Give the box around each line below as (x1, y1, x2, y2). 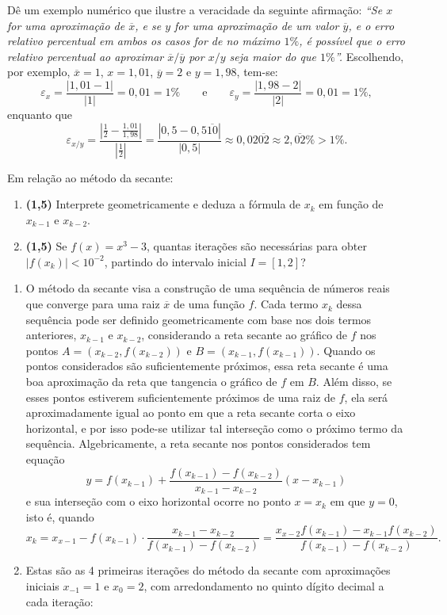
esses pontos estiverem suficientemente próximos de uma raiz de (25, 388, 336, 405)
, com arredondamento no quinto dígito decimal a (143, 577, 384, 594)
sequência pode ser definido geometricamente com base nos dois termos (25, 311, 372, 327)
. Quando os (316, 342, 376, 358)
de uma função (174, 296, 245, 312)
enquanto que (7, 106, 73, 123)
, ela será (344, 388, 388, 405)
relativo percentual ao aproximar (7, 48, 164, 64)
